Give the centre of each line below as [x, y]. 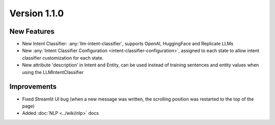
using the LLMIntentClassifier [53, 72]
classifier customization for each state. [63, 58]
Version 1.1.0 [37, 13]
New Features [32, 31]
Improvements [33, 87]
